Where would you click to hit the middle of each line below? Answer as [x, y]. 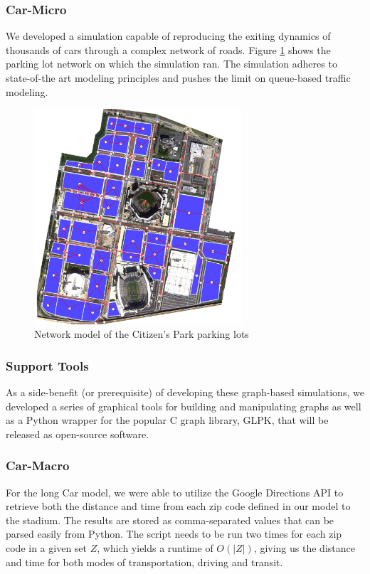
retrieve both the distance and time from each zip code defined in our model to [178, 506]
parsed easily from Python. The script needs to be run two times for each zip [174, 534]
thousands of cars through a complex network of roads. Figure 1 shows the [168, 49]
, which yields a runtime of [155, 547]
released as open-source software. [78, 434]
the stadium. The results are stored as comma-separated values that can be [170, 520]
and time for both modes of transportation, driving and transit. [144, 562]
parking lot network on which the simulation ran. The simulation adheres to [171, 64]
